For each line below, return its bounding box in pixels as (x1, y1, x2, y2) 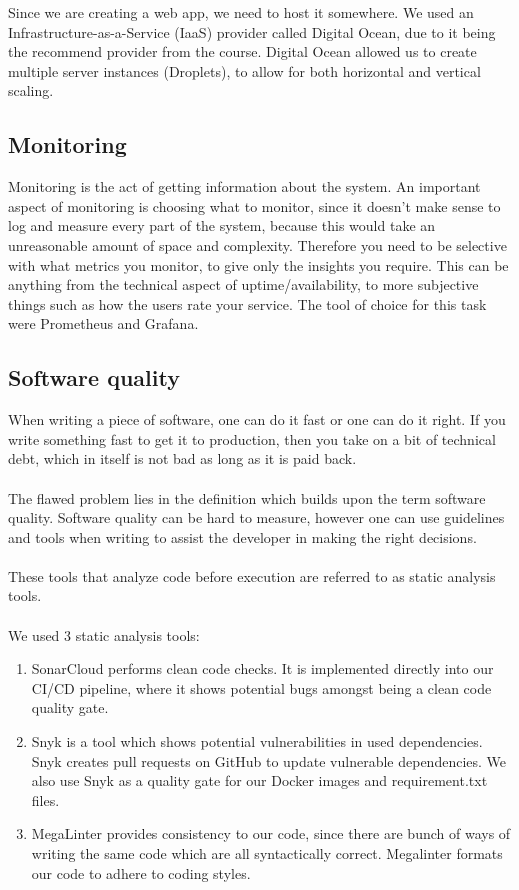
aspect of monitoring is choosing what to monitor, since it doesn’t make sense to (8, 195, 501, 216)
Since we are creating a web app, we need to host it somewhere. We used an (8, 2, 474, 22)
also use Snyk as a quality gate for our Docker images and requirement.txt (31, 770, 488, 791)
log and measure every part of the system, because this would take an (8, 215, 436, 236)
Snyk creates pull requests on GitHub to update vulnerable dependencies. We (31, 750, 507, 771)
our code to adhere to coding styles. (31, 862, 251, 883)
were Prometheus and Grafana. (8, 313, 199, 334)
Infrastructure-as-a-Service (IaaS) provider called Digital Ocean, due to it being (8, 21, 496, 42)
